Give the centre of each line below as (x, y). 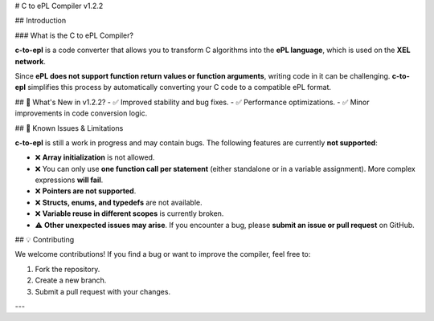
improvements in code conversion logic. (81, 113)
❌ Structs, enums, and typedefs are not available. (119, 202)
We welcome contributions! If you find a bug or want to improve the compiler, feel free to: (163, 254)
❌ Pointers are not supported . (86, 191)
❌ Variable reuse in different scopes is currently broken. (129, 213)
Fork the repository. (68, 269)
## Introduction (41, 21)
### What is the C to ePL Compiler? (74, 35)
